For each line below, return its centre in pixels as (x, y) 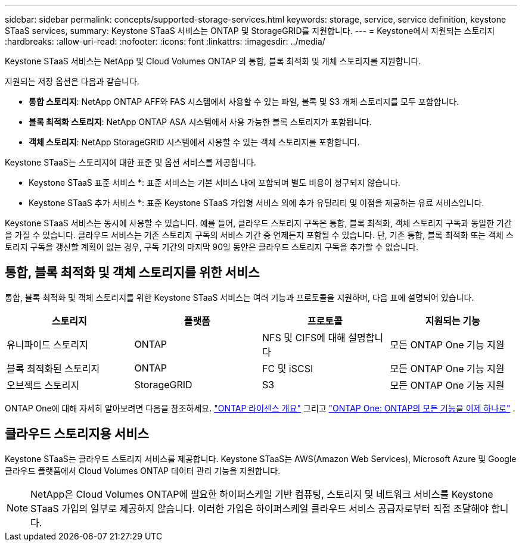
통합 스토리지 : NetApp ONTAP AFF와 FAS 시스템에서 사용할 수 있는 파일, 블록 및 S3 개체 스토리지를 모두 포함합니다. (244, 102)
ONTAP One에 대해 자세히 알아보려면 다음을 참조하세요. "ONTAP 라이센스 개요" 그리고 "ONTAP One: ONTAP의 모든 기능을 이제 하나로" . (260, 408)
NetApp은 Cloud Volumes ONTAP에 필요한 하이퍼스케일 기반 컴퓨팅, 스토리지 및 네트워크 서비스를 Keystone (262, 494)
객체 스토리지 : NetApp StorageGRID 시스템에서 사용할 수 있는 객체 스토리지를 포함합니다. (194, 142)
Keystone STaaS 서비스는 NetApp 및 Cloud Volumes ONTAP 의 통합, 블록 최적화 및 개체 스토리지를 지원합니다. (213, 61)
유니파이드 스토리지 (47, 344)
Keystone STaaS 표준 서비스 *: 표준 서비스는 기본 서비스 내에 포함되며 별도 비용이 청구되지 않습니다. (215, 182)
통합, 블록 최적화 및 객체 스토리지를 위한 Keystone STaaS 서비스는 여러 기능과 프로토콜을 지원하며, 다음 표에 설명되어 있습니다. (240, 297)
